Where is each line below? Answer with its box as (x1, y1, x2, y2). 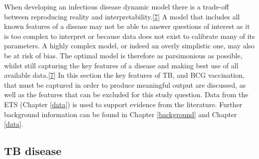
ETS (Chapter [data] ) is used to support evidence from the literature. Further (4, 99, 243, 109)
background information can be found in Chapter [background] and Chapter (4, 109, 237, 119)
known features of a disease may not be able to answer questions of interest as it (4, 21, 250, 31)
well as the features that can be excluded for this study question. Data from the (4, 89, 249, 100)
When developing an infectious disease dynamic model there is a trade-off (4, 1, 229, 11)
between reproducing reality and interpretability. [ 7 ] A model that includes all (4, 11, 240, 21)
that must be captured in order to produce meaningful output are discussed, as (4, 79, 246, 90)
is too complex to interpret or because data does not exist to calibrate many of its (4, 30, 255, 41)
